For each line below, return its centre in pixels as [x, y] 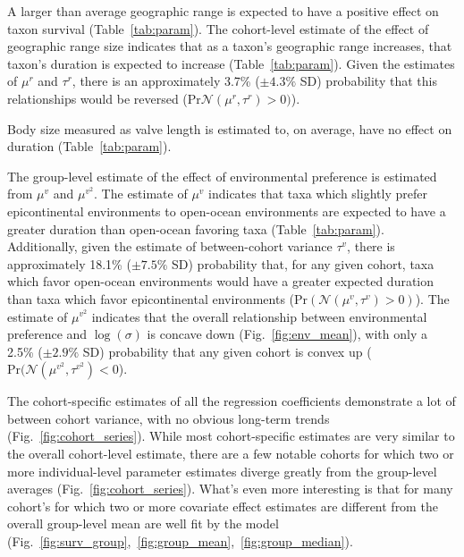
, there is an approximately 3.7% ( [166, 81]
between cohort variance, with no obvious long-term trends [169, 418]
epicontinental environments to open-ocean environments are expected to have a [227, 211]
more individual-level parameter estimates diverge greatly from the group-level [222, 471]
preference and [47, 334]
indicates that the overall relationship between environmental [259, 316]
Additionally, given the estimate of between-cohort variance [170, 246]
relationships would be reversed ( [97, 98]
